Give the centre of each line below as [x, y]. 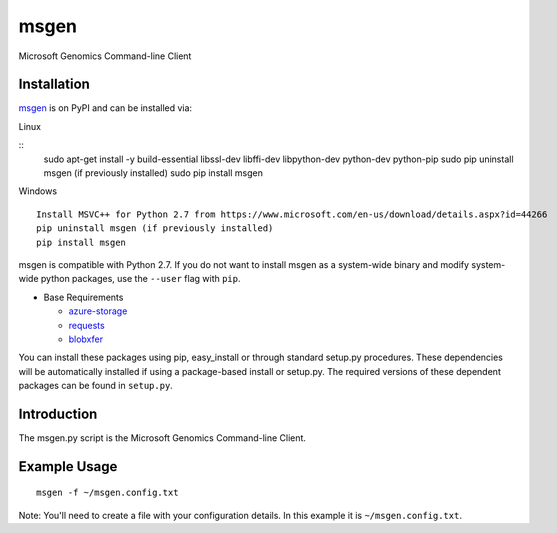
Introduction [58, 413]
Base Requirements [83, 297]
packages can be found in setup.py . [96, 386]
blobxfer [86, 339]
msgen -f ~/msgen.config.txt [107, 493]
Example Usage [68, 466]
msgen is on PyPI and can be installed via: [105, 108]
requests [86, 325]
